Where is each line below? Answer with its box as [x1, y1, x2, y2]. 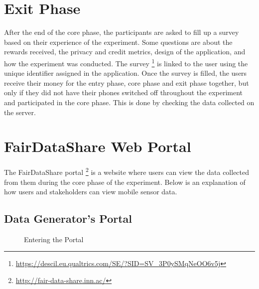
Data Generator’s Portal [4, 211, 132, 226]
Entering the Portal [24, 234, 84, 244]
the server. [4, 107, 36, 117]
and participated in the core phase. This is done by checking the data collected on [4, 97, 255, 107]
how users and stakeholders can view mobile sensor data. [4, 186, 177, 197]
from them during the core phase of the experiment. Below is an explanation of [4, 176, 246, 187]
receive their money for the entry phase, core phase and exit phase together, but [4, 77, 249, 88]
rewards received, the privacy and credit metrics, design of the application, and [4, 46, 246, 57]
